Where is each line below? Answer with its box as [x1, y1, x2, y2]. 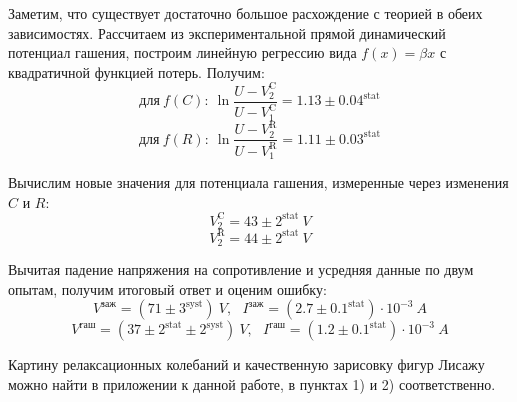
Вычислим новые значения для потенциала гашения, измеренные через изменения [8, 172, 509, 193]
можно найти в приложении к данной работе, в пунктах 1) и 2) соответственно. [8, 373, 496, 394]
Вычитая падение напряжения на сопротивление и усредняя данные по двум [8, 259, 474, 280]
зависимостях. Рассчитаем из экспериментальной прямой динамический [8, 22, 446, 43]
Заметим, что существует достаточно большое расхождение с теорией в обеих [8, 3, 483, 23]
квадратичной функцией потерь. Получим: [8, 61, 265, 82]
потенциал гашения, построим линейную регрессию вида [8, 42, 357, 63]
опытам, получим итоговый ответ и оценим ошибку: [8, 278, 327, 299]
